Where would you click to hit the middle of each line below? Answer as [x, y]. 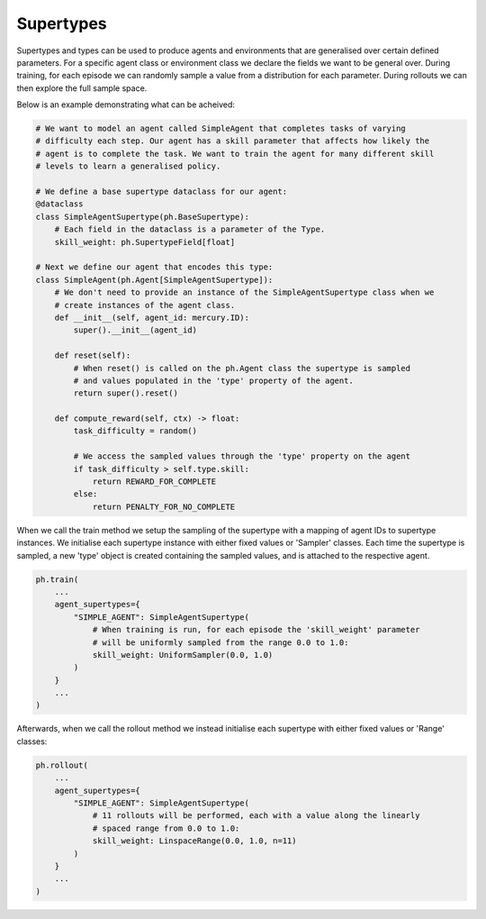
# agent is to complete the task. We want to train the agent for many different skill [235, 154]
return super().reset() [126, 393]
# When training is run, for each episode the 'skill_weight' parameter [256, 630]
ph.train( [57, 579]
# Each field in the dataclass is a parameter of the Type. [190, 229]
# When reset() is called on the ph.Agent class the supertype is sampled [242, 368]
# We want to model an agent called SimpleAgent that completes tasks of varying [221, 129]
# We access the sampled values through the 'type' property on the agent [242, 456]
